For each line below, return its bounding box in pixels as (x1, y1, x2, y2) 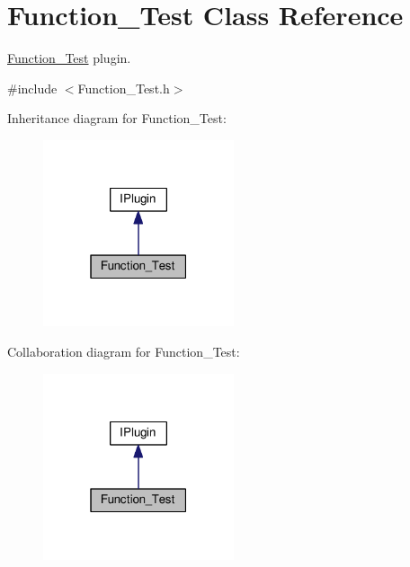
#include (7, 78, 58, 97)
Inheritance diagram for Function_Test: (7, 109, 227, 128)
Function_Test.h (77, 78, 170, 97)
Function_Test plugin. (7, 49, 131, 67)
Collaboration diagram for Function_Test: (7, 342, 240, 360)
